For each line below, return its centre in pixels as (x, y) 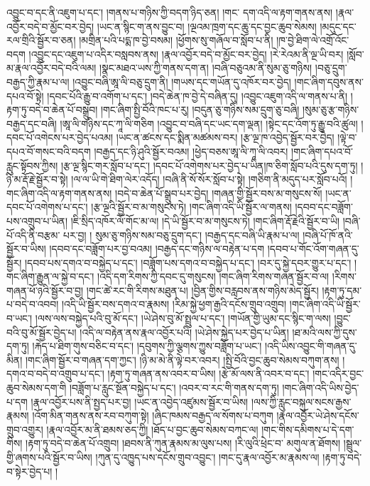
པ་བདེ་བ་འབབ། (33, 304)
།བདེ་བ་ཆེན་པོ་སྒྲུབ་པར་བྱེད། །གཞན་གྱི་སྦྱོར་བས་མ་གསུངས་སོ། (219, 193)
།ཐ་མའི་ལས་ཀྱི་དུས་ (325, 332)
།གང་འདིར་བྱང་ (338, 374)
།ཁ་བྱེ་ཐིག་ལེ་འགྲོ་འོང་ (313, 40)
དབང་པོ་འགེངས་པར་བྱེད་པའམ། (60, 137)
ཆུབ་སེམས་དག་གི (37, 388)
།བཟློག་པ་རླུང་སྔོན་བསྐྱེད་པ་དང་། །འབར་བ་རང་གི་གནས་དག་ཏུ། (174, 388)
